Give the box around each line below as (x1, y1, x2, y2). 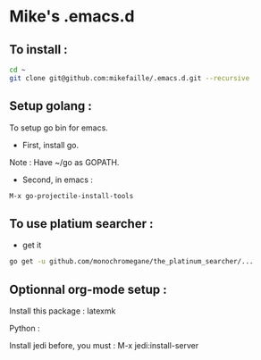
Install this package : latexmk (9, 306, 116, 316)
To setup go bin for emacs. (9, 122, 109, 133)
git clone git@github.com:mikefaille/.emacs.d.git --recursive (9, 73, 250, 82)
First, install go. (21, 139, 79, 150)
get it (21, 239, 42, 251)
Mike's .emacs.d (9, 6, 135, 27)
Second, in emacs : (21, 174, 94, 185)
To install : (9, 42, 69, 57)
